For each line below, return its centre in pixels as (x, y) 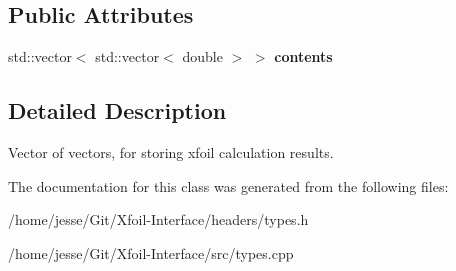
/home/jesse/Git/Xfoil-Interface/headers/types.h (158, 219)
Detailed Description (117, 110)
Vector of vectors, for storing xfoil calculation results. (171, 152)
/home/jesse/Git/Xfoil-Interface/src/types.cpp (151, 252)
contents (303, 56)
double (202, 56)
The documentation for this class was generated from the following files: (228, 185)
